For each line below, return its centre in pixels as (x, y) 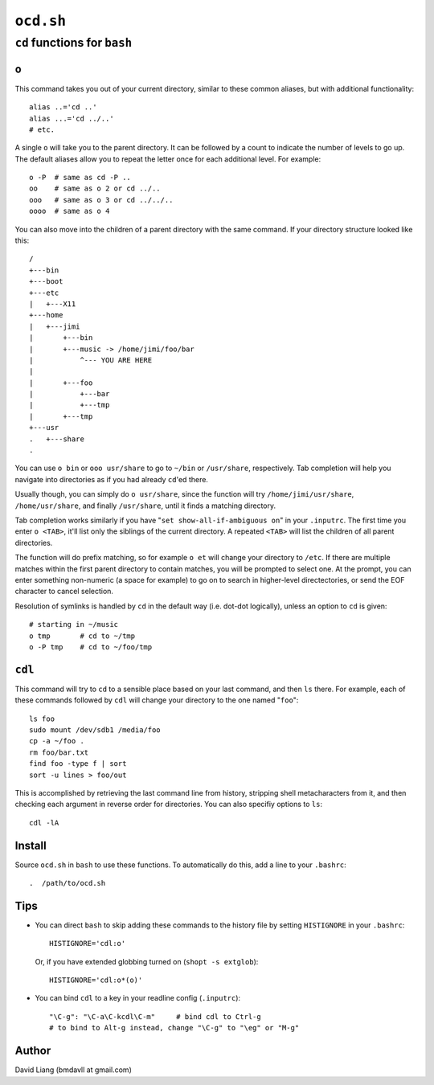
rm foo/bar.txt (59, 752)
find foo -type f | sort (78, 764)
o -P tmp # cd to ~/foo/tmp (91, 647)
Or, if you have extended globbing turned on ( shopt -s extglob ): (147, 961)
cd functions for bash (74, 43)
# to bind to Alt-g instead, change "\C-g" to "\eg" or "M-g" (174, 1028)
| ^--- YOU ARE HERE (91, 360)
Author (33, 1051)
